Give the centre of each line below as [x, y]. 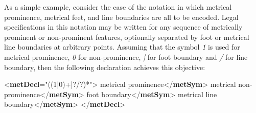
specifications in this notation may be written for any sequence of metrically [123, 27]
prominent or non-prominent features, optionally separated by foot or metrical [127, 37]
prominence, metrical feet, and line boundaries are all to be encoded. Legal [121, 17]
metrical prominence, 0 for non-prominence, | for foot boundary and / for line [126, 56]
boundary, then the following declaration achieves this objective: [105, 67]
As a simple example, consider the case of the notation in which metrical [118, 7]
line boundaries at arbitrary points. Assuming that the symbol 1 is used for [122, 47]
